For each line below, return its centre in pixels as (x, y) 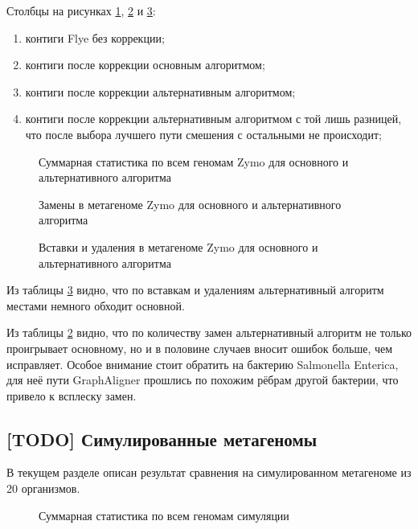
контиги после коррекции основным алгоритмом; (145, 65)
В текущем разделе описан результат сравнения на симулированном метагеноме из (209, 472)
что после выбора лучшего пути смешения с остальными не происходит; (203, 134)
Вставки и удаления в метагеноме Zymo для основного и (178, 246)
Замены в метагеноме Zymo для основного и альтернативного (190, 204)
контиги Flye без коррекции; (95, 37)
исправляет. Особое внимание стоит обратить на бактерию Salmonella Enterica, (203, 364)
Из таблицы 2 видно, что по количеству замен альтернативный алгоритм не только (209, 332)
